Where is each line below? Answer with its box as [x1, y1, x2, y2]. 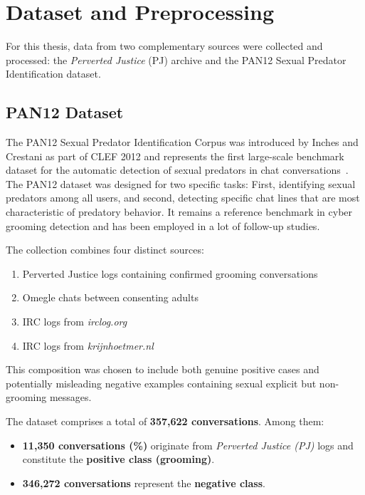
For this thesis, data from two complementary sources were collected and [6, 38, 323, 53]
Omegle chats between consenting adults [22, 290, 199, 305]
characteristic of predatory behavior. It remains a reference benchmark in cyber [6, 204, 353, 219]
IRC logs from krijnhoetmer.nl [22, 338, 154, 353]
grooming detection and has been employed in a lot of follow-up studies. [6, 218, 320, 233]
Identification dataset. [6, 66, 101, 81]
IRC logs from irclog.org [22, 314, 127, 329]
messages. [49, 390, 92, 405]
